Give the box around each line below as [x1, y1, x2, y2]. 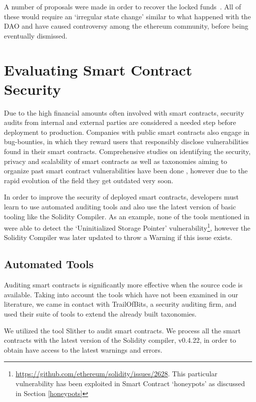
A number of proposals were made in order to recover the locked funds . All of [4, 1, 241, 11]
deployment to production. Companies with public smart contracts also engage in [4, 126, 250, 137]
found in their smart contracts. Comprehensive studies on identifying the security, [4, 146, 251, 157]
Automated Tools [4, 256, 94, 272]
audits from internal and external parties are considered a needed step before [4, 117, 236, 127]
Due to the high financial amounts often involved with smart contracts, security [4, 107, 244, 118]
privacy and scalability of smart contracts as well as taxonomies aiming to [4, 156, 227, 166]
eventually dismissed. [4, 30, 67, 40]
